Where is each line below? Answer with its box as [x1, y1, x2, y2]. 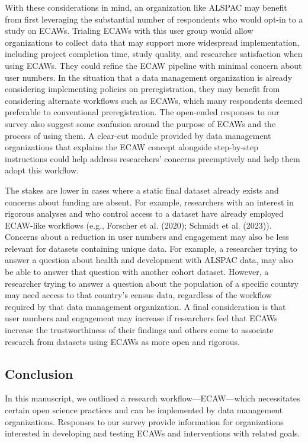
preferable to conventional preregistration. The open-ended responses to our [5, 106, 280, 118]
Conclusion [5, 364, 73, 382]
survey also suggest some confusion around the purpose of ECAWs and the [5, 117, 276, 129]
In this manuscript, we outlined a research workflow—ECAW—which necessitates [5, 392, 300, 404]
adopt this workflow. [5, 164, 79, 176]
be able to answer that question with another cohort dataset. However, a [5, 265, 269, 278]
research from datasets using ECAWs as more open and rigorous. [5, 335, 240, 347]
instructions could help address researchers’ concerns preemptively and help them [5, 152, 300, 164]
